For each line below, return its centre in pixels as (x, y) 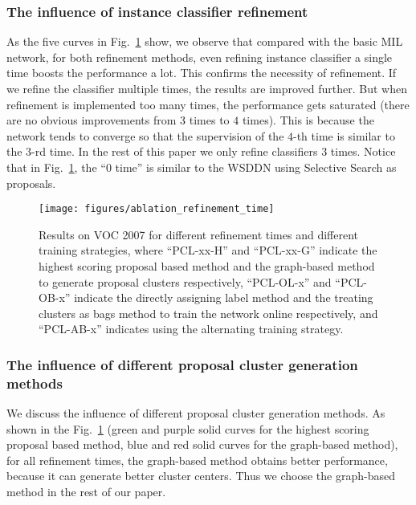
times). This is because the (308, 120)
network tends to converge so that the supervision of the (145, 135)
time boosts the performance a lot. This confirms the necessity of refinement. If (202, 73)
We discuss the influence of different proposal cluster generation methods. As (196, 413)
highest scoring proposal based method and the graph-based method (207, 266)
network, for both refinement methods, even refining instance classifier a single (200, 57)
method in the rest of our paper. (86, 492)
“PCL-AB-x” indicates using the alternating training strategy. (191, 329)
